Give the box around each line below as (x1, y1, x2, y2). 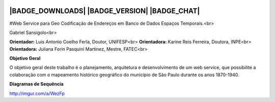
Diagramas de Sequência (9, 81, 64, 87)
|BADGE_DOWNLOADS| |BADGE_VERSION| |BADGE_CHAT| (9, 7, 200, 15)
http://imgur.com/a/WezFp (9, 90, 65, 96)
